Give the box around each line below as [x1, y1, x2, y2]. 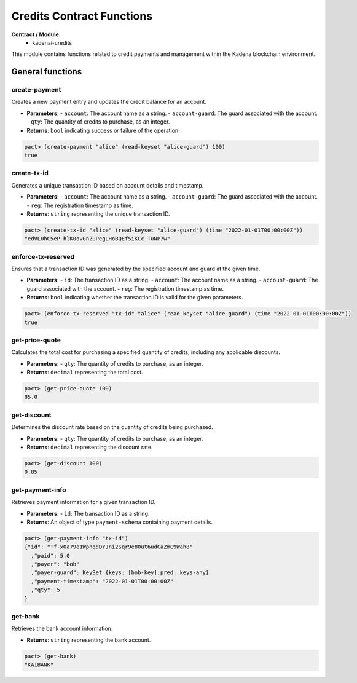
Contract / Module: [11, 31, 61, 38]
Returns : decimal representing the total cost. [26, 369, 144, 376]
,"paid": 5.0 [31, 552, 70, 559]
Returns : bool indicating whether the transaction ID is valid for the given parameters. [26, 294, 243, 301]
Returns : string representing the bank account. [26, 636, 151, 644]
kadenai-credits [32, 39, 73, 46]
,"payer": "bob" [31, 561, 80, 568]
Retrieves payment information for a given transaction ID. [11, 499, 156, 506]
